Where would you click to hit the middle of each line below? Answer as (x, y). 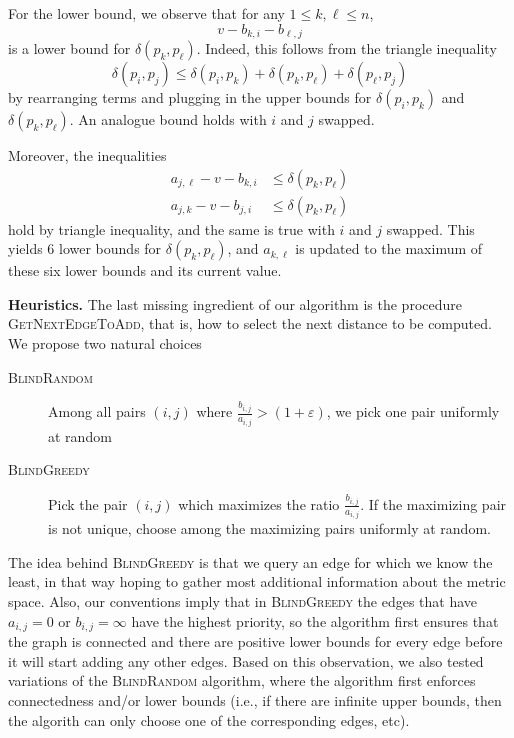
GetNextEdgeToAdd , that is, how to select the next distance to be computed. (250, 323)
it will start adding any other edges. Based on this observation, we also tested (246, 660)
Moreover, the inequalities (87, 155)
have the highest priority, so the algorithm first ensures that (315, 620)
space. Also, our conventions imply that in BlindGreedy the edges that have (243, 601)
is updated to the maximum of (389, 248)
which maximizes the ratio (259, 503)
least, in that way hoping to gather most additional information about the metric (257, 581)
